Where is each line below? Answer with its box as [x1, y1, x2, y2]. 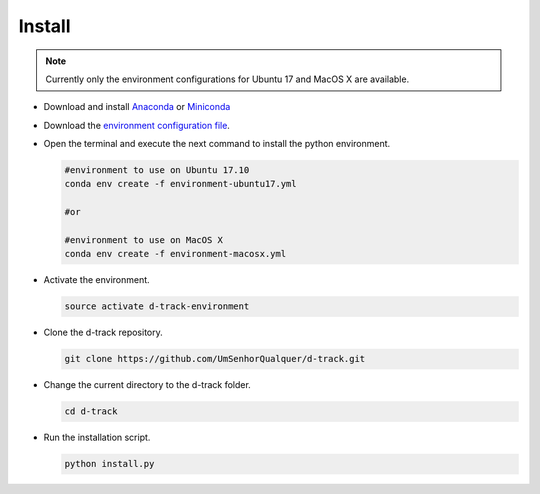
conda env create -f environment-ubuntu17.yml [64, 178, 297, 190]
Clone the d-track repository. [43, 326, 164, 339]
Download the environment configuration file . [43, 119, 230, 131]
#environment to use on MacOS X [64, 235, 224, 246]
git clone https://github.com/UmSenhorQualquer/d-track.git [64, 353, 366, 365]
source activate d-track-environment [64, 301, 250, 312]
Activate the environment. [43, 274, 150, 286]
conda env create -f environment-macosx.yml [64, 248, 287, 260]
